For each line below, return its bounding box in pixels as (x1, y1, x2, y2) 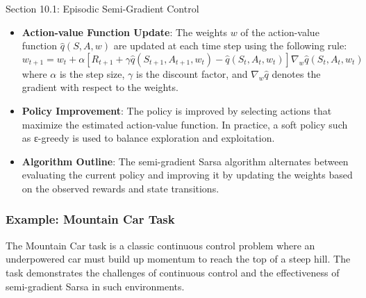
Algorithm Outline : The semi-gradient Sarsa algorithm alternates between (22, 154, 349, 168)
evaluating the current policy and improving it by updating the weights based (22, 167, 353, 182)
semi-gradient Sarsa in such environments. (6, 279, 185, 293)
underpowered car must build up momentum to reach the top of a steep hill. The (6, 251, 351, 266)
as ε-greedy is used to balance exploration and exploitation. (22, 131, 275, 145)
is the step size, (59, 66, 125, 81)
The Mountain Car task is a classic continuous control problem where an (6, 238, 315, 252)
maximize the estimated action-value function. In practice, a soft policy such (22, 117, 348, 131)
